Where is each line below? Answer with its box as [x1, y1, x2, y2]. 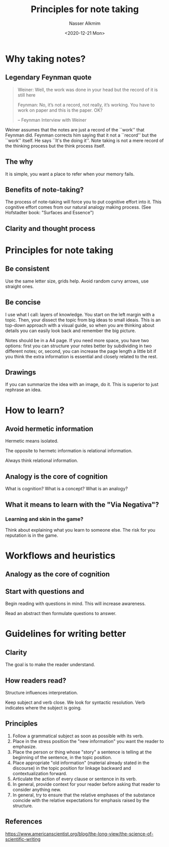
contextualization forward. [12, 770, 67, 776]
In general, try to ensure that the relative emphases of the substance [12, 792, 155, 798]
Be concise [5, 298, 41, 307]
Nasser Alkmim [69, 20, 101, 26]
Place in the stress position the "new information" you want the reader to [12, 738, 164, 744]
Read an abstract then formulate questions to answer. [5, 610, 117, 617]
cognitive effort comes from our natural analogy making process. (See [5, 204, 151, 210]
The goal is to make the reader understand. [5, 662, 95, 668]
